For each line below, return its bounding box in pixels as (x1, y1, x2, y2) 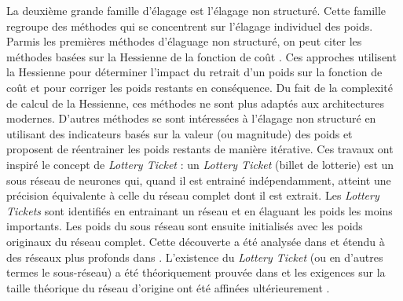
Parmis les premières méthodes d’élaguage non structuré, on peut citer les (6, 33, 362, 50)
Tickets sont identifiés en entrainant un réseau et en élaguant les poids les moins (6, 202, 393, 218)
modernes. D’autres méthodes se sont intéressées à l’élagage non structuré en (6, 110, 376, 127)
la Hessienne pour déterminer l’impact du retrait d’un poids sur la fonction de (6, 64, 383, 80)
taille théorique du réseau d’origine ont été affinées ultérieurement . (6, 279, 330, 295)
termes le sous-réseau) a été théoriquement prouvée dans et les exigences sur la (6, 264, 386, 281)
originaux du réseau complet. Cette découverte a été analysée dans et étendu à (6, 233, 385, 249)
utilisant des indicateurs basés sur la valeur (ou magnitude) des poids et (6, 125, 353, 141)
